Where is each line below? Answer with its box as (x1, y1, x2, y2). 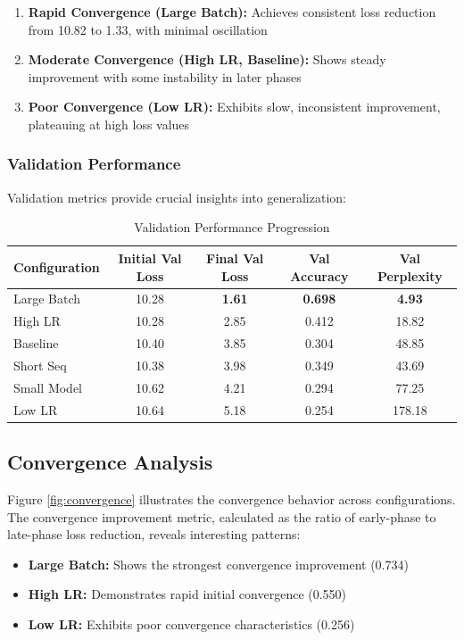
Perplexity (377, 266, 443, 285)
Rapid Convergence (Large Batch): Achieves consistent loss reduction (28, 3, 436, 21)
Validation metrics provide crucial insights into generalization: (7, 187, 346, 206)
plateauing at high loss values (28, 114, 190, 133)
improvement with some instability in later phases (28, 67, 302, 86)
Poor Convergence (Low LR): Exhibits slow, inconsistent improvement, (28, 97, 441, 116)
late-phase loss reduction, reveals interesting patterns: (7, 525, 301, 544)
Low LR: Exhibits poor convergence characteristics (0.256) (28, 614, 355, 633)
